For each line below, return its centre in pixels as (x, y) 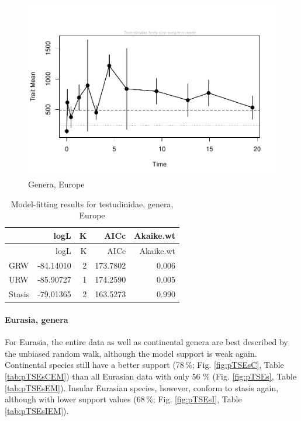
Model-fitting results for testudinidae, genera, (92, 203)
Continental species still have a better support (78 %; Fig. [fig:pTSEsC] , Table (144, 365)
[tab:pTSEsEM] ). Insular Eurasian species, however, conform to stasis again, (142, 387)
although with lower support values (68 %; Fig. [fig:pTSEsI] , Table (123, 399)
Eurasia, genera (37, 319)
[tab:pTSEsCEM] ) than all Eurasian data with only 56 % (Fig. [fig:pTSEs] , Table (151, 376)
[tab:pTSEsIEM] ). (37, 410)
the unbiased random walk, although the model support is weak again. (131, 353)
